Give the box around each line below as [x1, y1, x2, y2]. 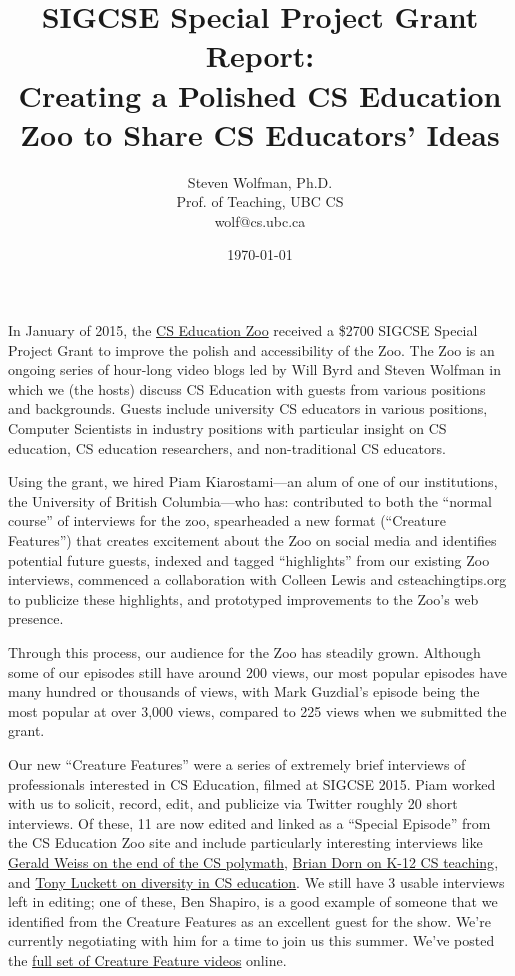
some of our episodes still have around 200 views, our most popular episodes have [8, 661, 507, 682]
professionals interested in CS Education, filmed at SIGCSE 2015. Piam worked [8, 773, 496, 794]
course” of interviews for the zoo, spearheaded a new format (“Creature [8, 510, 446, 531]
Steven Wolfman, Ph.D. [187, 171, 333, 192]
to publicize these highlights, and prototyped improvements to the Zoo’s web [8, 588, 479, 609]
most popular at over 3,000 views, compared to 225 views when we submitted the [8, 700, 507, 721]
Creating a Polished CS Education [18, 74, 502, 115]
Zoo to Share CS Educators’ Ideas [20, 113, 500, 154]
